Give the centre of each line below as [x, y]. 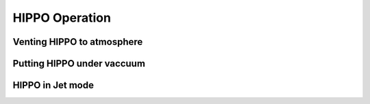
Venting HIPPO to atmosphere [78, 42]
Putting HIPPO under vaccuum [79, 64]
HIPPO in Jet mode [53, 85]
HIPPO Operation [62, 18]
